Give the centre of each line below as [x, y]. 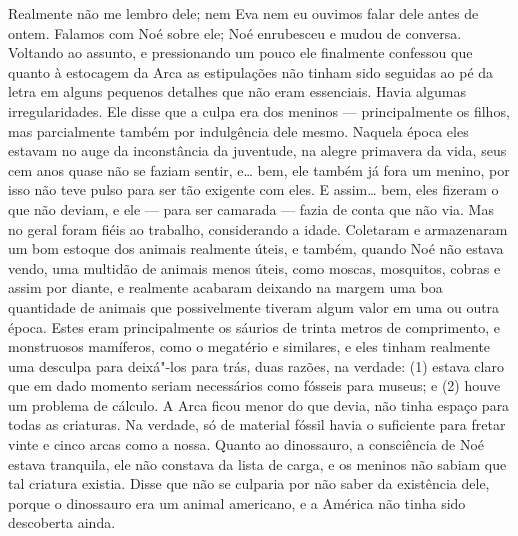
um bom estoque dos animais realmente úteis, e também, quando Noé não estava [256, 248]
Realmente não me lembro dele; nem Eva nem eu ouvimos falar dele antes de [243, 13]
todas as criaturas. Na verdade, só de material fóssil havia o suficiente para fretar [257, 424]
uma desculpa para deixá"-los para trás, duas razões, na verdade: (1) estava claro [256, 365]
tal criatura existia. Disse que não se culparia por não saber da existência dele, [249, 483]
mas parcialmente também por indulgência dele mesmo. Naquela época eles [238, 130]
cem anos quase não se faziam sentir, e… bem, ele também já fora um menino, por [259, 169]
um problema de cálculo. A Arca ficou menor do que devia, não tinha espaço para [259, 404]
